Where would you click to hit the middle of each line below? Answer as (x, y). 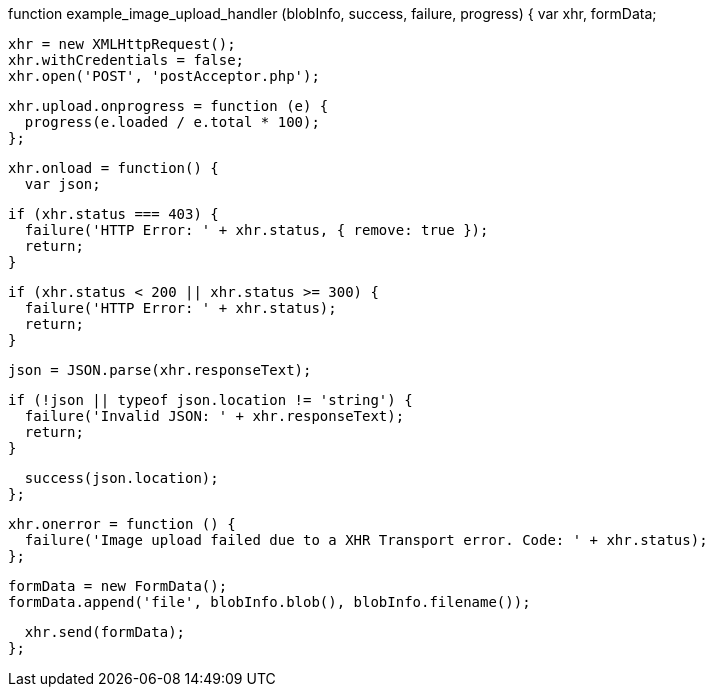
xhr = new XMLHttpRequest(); (122, 44)
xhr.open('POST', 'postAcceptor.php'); (164, 76)
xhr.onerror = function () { (122, 524)
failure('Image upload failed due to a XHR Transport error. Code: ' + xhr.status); (366, 540)
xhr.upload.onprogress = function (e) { (168, 106)
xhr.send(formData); (105, 632)
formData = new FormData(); (118, 586)
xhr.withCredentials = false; (126, 60)
